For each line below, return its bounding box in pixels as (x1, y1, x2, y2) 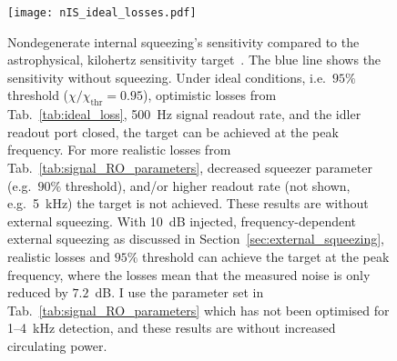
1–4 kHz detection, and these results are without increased (7, 318, 336, 337)
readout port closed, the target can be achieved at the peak (7, 122, 339, 141)
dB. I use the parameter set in (95, 283, 264, 302)
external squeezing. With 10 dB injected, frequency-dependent (7, 211, 357, 230)
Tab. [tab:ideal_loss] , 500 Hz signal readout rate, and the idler (7, 105, 361, 124)
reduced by (7, 283, 68, 302)
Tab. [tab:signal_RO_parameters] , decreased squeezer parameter (7, 158, 372, 177)
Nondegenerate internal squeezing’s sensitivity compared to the (7, 32, 360, 51)
